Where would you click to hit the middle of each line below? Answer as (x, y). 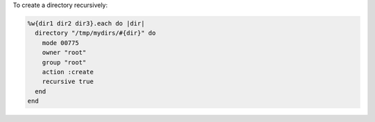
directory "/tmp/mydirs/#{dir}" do (95, 33)
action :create (68, 72)
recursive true (68, 82)
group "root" (64, 62)
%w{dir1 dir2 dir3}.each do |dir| (86, 23)
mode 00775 (60, 43)
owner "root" (64, 53)
